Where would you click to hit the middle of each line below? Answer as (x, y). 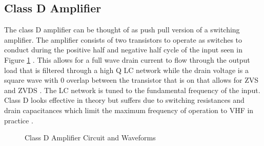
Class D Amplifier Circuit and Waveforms (90, 138)
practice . (19, 120)
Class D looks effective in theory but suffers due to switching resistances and (124, 100)
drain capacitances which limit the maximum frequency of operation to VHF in (129, 110)
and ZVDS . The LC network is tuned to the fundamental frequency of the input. (132, 90)
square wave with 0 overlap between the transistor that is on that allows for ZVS (131, 80)
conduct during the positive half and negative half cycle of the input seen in (123, 50)
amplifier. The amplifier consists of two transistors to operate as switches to (123, 39)
